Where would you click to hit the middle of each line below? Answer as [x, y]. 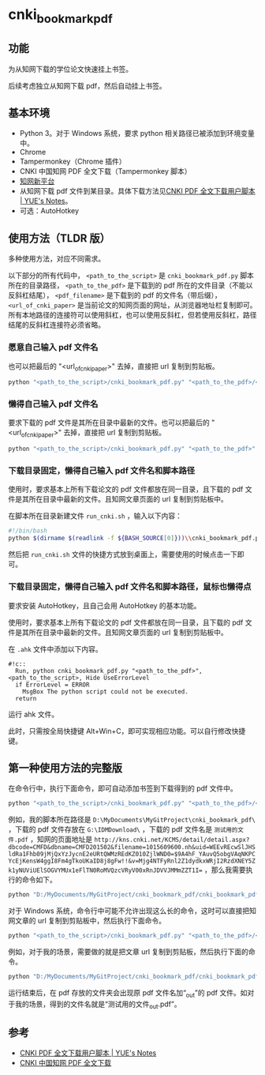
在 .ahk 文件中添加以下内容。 [55, 648]
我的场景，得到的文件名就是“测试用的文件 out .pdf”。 [98, 1005]
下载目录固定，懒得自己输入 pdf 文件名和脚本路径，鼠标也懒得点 [130, 587]
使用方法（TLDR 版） [59, 238]
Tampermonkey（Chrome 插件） [73, 162]
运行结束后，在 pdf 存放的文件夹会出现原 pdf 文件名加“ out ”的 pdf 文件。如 [128, 993]
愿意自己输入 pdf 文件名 [53, 348]
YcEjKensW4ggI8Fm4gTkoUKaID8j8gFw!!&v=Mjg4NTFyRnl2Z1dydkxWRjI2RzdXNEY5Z [132, 861]
